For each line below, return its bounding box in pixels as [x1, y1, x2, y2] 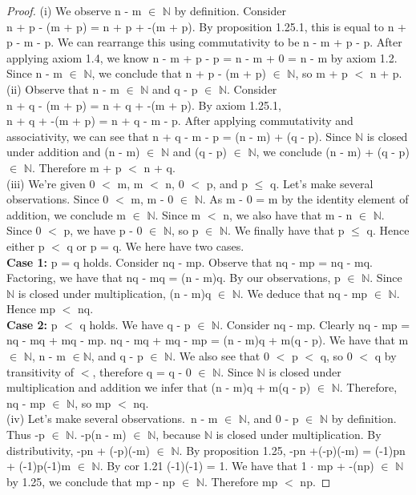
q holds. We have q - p [79, 316, 191, 332]
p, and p [206, 175, 248, 191]
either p [6, 237, 45, 254]
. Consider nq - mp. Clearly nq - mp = [220, 316, 410, 332]
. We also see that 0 [172, 348, 269, 364]
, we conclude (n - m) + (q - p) [256, 143, 410, 160]
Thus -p [6, 426, 45, 443]
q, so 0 [320, 348, 353, 364]
